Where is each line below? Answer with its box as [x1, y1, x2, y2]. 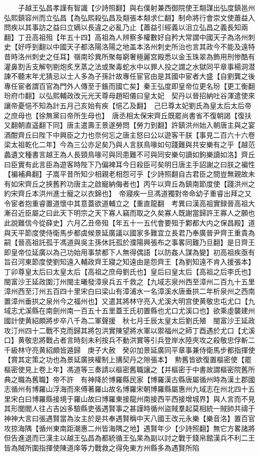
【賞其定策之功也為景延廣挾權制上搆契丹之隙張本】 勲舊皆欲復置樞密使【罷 [4, 354, 252, 365]
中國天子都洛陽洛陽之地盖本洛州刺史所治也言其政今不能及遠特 [52, 41, 255, 52]
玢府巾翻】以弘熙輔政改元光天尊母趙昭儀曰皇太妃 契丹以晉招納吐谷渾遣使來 [4, 90, 255, 101]
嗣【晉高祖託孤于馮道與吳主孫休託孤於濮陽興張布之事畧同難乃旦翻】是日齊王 [4, 237, 255, 247]
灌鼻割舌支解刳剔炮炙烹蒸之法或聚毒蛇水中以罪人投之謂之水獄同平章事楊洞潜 [4, 61, 255, 71]
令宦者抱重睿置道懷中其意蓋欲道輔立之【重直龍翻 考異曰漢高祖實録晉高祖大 [4, 198, 255, 208]
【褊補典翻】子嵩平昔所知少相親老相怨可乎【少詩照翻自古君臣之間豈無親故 [4, 169, 248, 179]
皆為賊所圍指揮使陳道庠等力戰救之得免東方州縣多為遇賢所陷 [4, 442, 199, 453]
